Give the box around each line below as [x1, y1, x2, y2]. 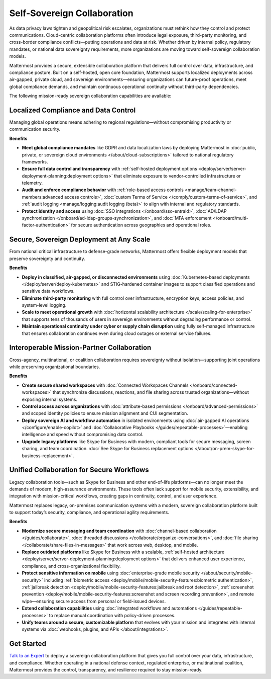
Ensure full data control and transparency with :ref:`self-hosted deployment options [22, 166, 198, 172]
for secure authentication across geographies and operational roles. [71, 222, 212, 228]
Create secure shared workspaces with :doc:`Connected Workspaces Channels [22, 382, 189, 388]
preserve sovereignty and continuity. [9, 256, 85, 262]
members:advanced [22, 194, 64, 200]
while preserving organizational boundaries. [9, 364, 100, 370]
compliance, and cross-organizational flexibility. [22, 563, 121, 569]
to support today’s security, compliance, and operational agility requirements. [9, 510, 170, 516]
